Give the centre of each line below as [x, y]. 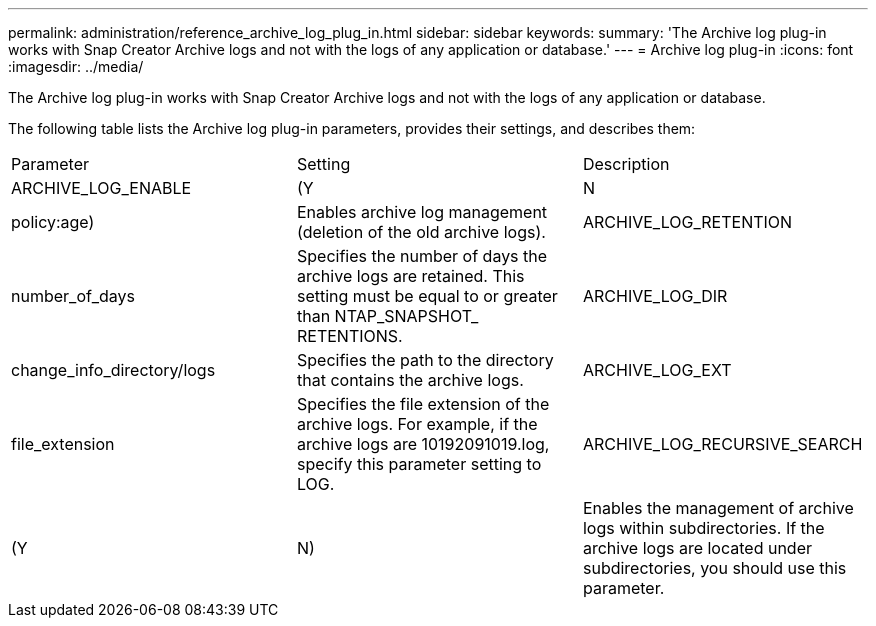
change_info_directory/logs [113, 370]
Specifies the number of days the [422, 256]
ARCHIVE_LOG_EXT [657, 370]
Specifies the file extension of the [423, 404]
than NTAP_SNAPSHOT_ [387, 316]
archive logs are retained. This [410, 276]
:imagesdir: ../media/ [76, 66]
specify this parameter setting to [419, 464]
